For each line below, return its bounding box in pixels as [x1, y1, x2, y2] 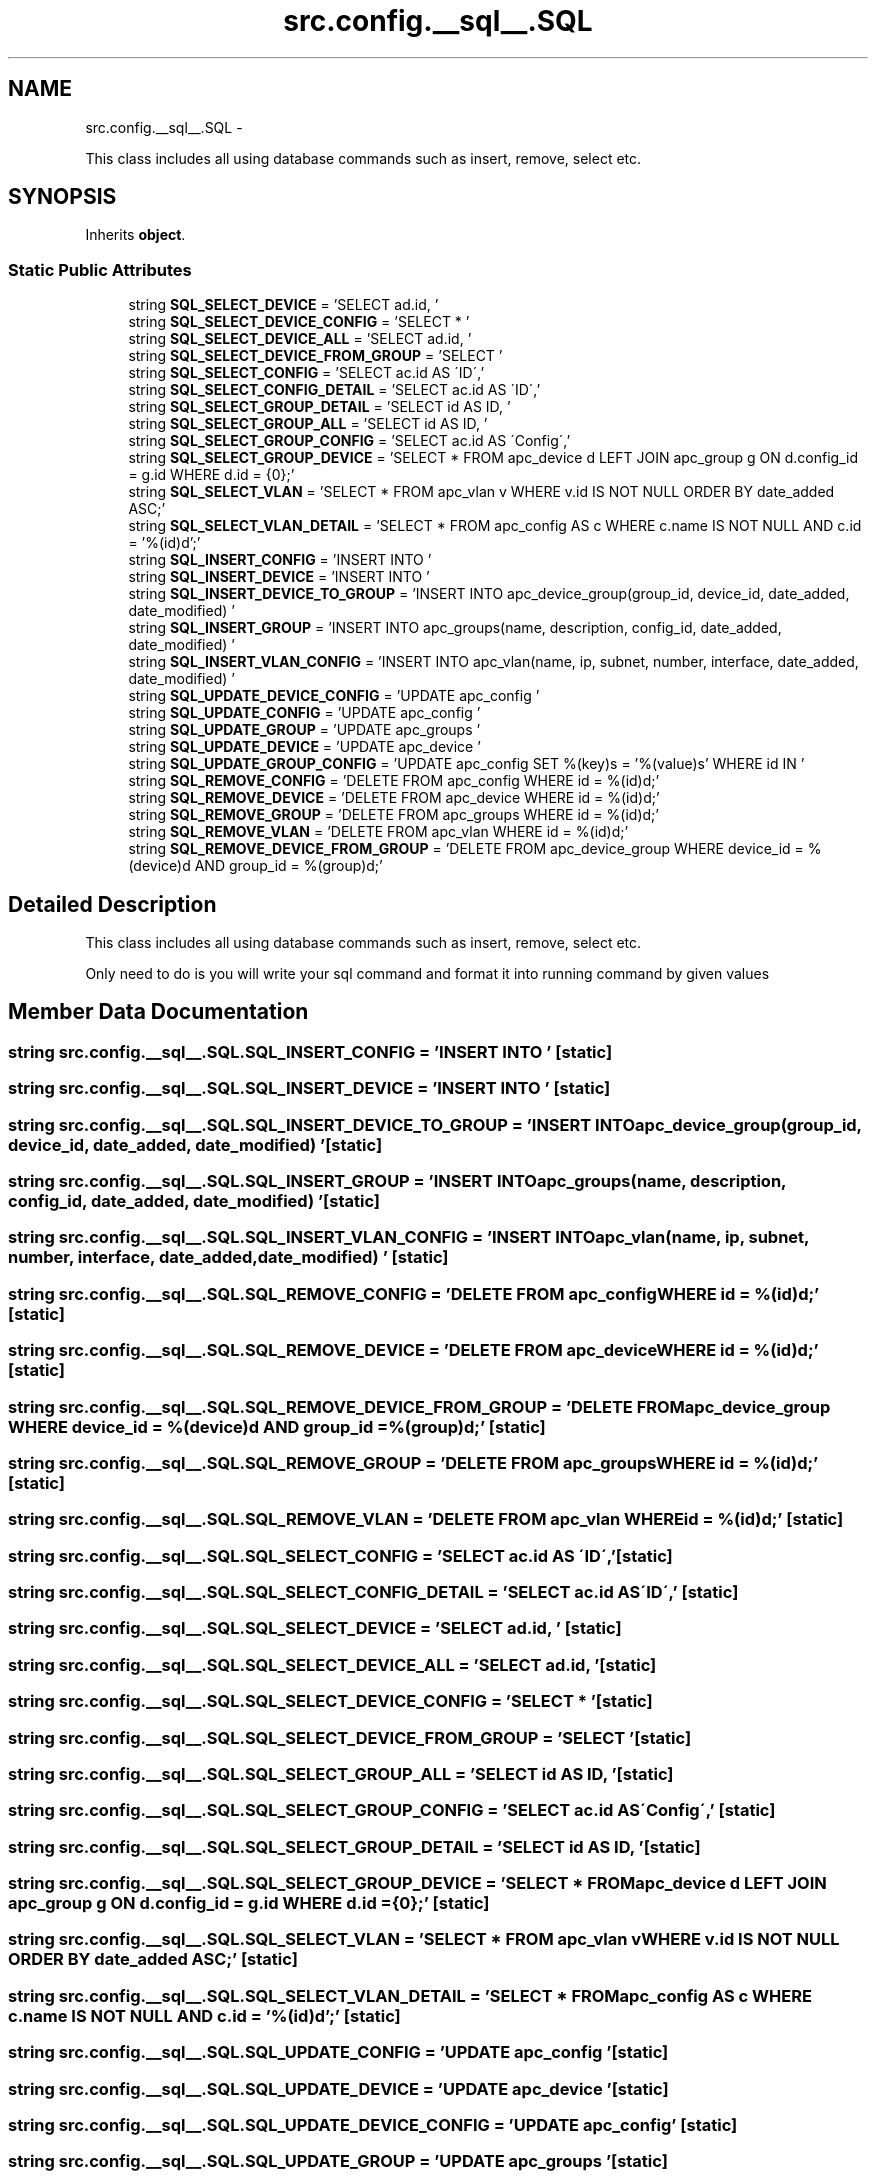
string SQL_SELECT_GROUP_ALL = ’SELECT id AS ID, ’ [128, 415, 488, 433]
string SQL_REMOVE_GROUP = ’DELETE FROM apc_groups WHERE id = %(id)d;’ [128, 806, 659, 824]
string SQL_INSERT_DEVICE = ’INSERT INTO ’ [128, 568, 430, 586]
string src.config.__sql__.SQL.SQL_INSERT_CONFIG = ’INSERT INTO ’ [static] [8, 1041, 613, 1062]
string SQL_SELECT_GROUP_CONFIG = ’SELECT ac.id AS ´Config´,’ [128, 432, 571, 450]
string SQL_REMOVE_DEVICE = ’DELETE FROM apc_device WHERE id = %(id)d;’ [128, 789, 660, 807]
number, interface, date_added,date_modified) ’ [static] [8, 1247, 449, 1268]
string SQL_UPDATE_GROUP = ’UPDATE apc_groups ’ [128, 721, 481, 739]
